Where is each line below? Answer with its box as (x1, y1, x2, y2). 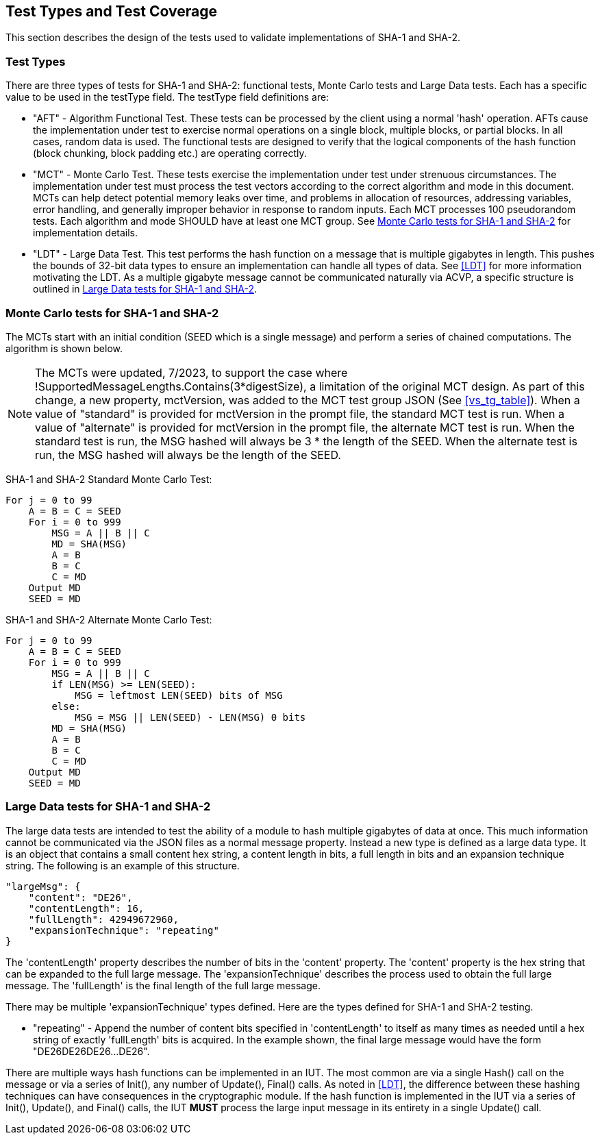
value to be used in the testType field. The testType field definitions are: (5, 91, 329, 103)
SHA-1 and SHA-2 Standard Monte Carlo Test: (5, 473, 212, 485)
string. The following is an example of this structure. (5, 859, 240, 871)
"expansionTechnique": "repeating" (28, 924, 219, 936)
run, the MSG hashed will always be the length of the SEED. (35, 447, 341, 462)
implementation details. (33, 227, 138, 239)
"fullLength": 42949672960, (28, 913, 179, 925)
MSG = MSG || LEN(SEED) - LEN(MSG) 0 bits (75, 711, 306, 723)
